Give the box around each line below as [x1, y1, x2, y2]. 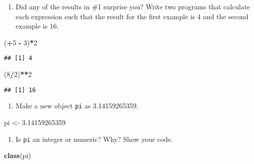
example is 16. [15, 21, 59, 31]
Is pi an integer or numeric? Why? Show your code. [15, 133, 173, 144]
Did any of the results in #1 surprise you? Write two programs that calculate [15, 1, 250, 11]
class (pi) [4, 150, 31, 161]
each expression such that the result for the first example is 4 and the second [15, 11, 249, 21]
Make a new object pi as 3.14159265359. [15, 100, 138, 111]
